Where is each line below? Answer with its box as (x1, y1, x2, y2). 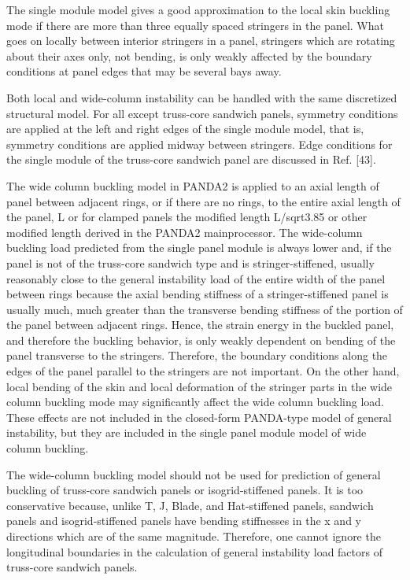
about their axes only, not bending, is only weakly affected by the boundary (6, 47, 372, 64)
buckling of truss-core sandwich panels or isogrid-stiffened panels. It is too (6, 482, 364, 498)
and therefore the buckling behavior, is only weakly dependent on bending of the (6, 331, 396, 348)
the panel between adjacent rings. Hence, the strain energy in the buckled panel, (6, 316, 394, 333)
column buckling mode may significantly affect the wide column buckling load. (6, 393, 384, 410)
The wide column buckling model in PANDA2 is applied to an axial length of (6, 177, 379, 194)
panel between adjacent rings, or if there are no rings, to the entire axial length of (6, 193, 401, 209)
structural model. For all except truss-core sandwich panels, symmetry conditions (6, 105, 398, 121)
